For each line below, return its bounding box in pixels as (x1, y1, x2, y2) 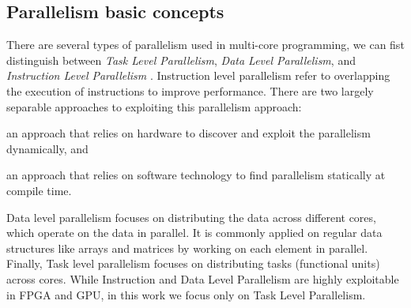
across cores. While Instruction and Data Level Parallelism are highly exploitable (6, 270, 399, 287)
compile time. (6, 182, 72, 198)
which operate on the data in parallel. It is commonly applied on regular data (6, 224, 383, 241)
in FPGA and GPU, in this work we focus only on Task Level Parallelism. (6, 286, 366, 302)
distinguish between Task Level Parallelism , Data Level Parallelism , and (6, 51, 356, 68)
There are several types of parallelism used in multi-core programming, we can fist (6, 36, 405, 53)
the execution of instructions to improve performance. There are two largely (6, 82, 374, 99)
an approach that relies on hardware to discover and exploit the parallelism (6, 125, 371, 141)
